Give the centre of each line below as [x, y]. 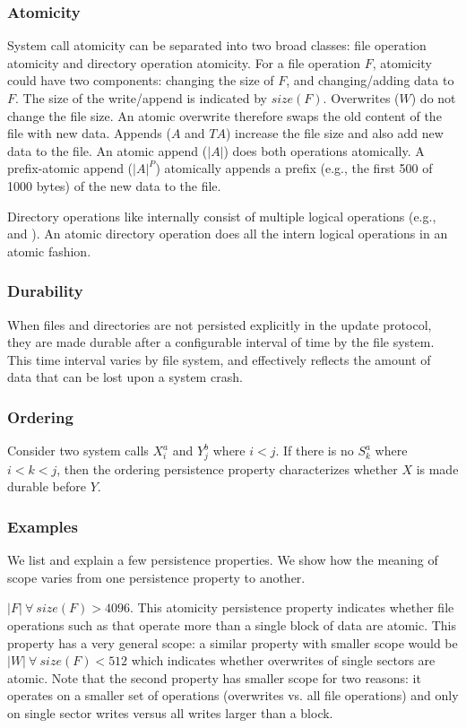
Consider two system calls [78, 451]
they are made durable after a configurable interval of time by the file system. [221, 342]
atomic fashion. [49, 251]
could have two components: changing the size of [141, 80]
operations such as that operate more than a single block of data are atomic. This [232, 625]
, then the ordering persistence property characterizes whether [227, 468]
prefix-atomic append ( [70, 168]
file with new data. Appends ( [89, 133]
